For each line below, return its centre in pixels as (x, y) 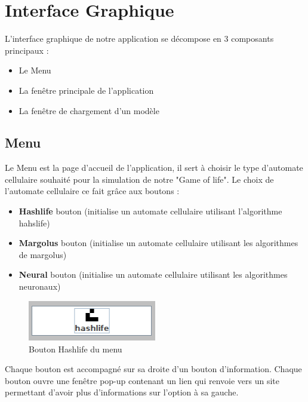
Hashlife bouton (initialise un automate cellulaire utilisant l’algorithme (150, 211)
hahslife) (34, 223)
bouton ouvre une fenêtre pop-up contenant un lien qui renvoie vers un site (142, 380)
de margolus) (43, 254)
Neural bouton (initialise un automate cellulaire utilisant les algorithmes (153, 274)
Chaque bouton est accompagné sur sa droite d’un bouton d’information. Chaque (153, 369)
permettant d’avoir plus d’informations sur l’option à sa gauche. (122, 392)
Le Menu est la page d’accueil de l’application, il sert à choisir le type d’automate (154, 168)
